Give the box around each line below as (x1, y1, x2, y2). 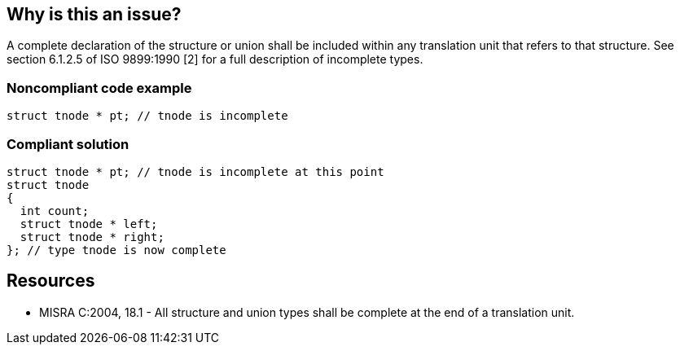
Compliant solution (7, 135, 129, 152)
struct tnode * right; (20, 230, 165, 244)
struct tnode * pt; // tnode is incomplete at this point (7, 165, 384, 178)
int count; (20, 204, 90, 217)
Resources (7, 270, 95, 292)
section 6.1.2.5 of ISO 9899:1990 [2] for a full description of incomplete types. (7, 52, 423, 67)
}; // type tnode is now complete (7, 243, 226, 257)
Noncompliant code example (7, 79, 192, 96)
